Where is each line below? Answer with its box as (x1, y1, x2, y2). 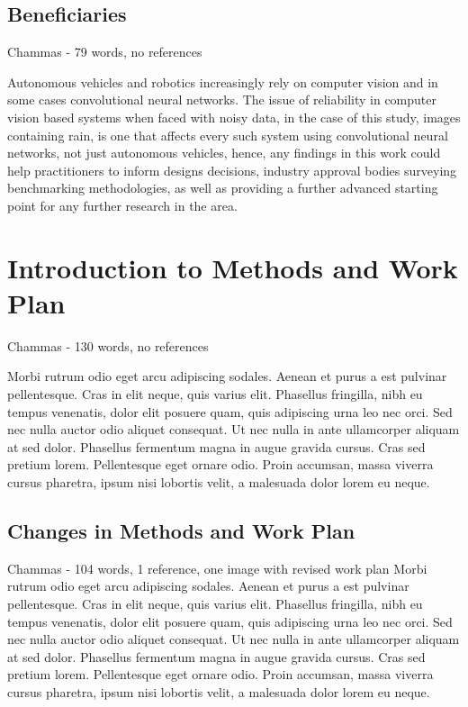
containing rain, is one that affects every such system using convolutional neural (7, 125, 448, 144)
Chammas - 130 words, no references (7, 336, 209, 355)
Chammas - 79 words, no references (7, 42, 202, 61)
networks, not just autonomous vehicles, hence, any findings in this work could (7, 143, 441, 162)
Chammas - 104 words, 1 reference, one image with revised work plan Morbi (7, 558, 427, 577)
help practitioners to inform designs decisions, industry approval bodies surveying (7, 160, 457, 179)
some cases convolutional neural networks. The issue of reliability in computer (7, 90, 436, 109)
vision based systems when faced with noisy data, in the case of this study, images (7, 107, 461, 126)
